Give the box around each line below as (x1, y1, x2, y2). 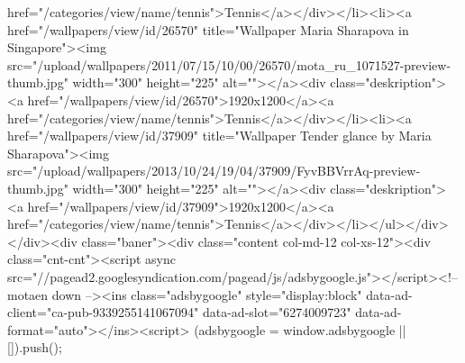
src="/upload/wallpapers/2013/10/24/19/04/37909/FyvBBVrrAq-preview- (7, 161, 421, 180)
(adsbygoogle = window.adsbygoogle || (194, 320, 406, 339)
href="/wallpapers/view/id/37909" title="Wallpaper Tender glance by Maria (7, 126, 432, 145)
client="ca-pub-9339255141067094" (7, 303, 199, 322)
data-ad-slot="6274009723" (202, 303, 351, 322)
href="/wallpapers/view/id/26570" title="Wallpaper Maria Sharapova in (7, 20, 409, 39)
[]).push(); (7, 338, 62, 357)
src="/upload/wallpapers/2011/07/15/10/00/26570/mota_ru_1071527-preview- (7, 55, 451, 74)
